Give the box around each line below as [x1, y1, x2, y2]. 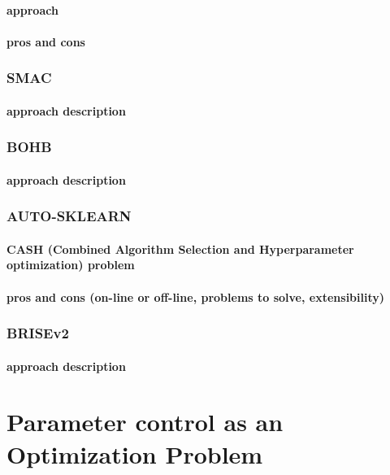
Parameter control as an [6, 405, 284, 438]
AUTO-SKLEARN [6, 206, 132, 226]
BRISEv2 [6, 323, 69, 343]
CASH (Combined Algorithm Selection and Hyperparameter [6, 240, 354, 257]
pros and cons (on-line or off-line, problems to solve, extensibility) [6, 288, 385, 305]
